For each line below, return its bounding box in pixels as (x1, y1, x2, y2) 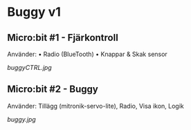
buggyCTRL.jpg (7, 64, 52, 71)
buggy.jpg (7, 115, 36, 123)
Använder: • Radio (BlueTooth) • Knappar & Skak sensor (7, 50, 167, 58)
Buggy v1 (7, 4, 61, 20)
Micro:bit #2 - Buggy (7, 84, 98, 95)
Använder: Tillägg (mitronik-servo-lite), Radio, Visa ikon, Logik (7, 102, 185, 110)
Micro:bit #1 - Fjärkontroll (7, 32, 119, 44)
